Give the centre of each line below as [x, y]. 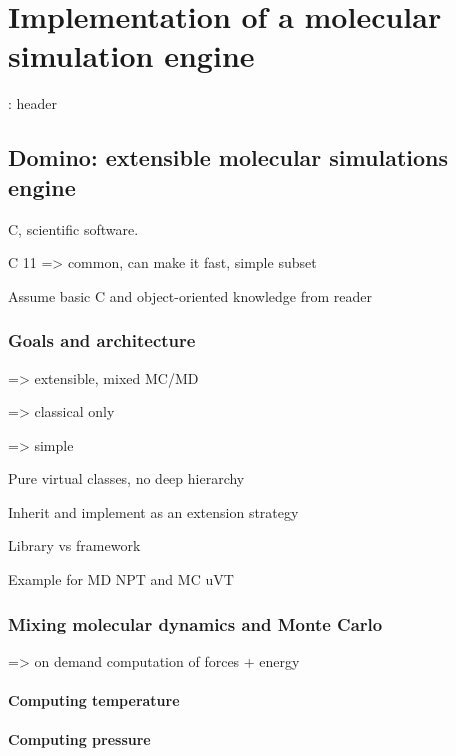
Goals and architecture [102, 340]
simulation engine [131, 55]
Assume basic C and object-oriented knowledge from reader [190, 295]
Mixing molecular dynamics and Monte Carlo [195, 623]
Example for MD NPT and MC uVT [121, 579]
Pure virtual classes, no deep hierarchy [126, 478]
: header [33, 103]
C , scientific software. [73, 228]
